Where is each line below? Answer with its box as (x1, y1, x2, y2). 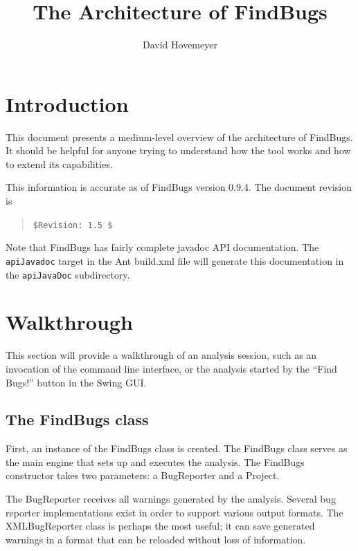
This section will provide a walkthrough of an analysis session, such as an (6, 348, 317, 362)
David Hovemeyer (143, 37, 217, 52)
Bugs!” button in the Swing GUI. (6, 375, 147, 389)
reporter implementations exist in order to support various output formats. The (6, 505, 343, 519)
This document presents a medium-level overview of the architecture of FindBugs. (6, 129, 353, 144)
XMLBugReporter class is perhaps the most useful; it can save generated (6, 519, 315, 533)
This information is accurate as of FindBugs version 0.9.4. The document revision (6, 180, 352, 194)
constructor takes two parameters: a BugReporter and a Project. (6, 468, 280, 483)
